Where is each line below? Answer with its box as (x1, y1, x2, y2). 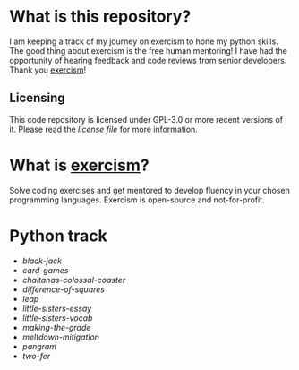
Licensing (9, 90, 65, 106)
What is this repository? (9, 6, 192, 27)
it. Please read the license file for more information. (9, 124, 199, 134)
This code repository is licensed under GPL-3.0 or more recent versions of (9, 114, 284, 125)
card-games (21, 264, 69, 275)
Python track (9, 226, 107, 245)
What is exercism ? (9, 155, 149, 176)
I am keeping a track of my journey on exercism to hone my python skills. (9, 36, 279, 47)
